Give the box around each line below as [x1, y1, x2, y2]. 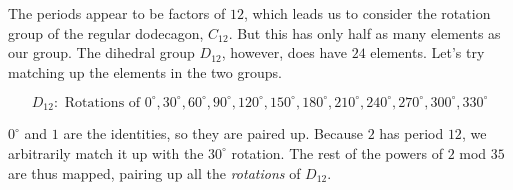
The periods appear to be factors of [8, 3, 226, 23]
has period [379, 123, 444, 144]
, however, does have [221, 42, 348, 63]
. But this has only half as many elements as [228, 22, 501, 43]
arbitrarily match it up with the [8, 142, 204, 163]
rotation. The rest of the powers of [231, 142, 443, 163]
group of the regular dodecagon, [8, 22, 204, 43]
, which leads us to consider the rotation [243, 3, 491, 23]
